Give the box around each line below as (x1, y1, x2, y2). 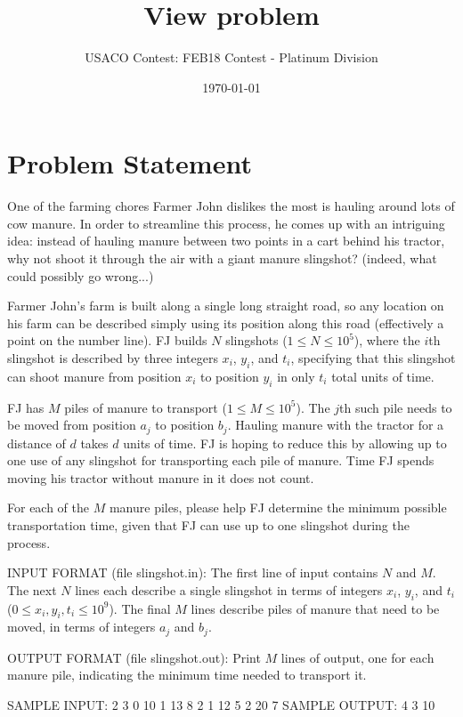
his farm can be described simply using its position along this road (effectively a (7, 313, 444, 332)
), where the (353, 331, 420, 350)
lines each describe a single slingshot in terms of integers (75, 580, 383, 599)
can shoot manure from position (7, 367, 182, 385)
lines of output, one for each (280, 648, 435, 666)
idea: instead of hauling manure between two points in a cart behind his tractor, (7, 231, 445, 250)
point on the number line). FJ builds (7, 331, 207, 350)
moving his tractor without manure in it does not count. (7, 468, 314, 487)
